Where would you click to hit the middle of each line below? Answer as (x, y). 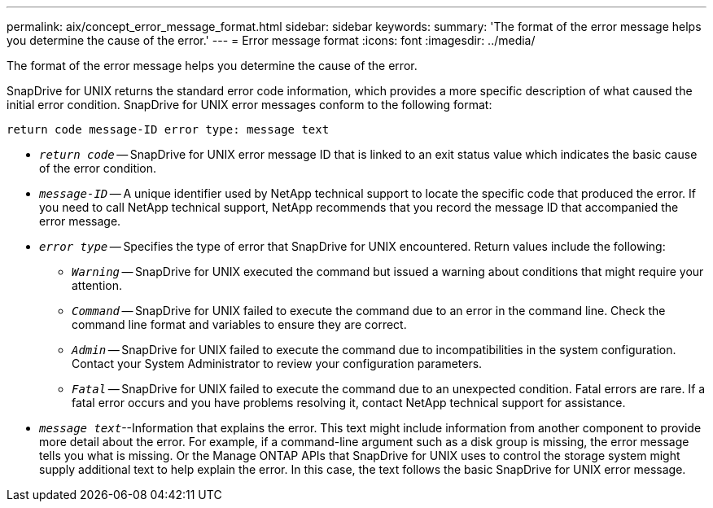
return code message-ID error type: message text (168, 129)
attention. (97, 285)
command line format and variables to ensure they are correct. (239, 324)
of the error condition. (98, 168)
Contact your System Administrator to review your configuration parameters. (277, 363)
